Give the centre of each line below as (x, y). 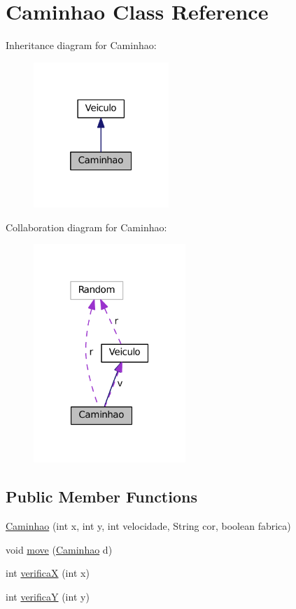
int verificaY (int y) (48, 596)
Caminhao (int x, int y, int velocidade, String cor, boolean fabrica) (148, 525)
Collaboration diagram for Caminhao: (86, 227)
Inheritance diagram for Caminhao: (81, 45)
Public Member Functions (101, 497)
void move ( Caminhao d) (59, 549)
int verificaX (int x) (48, 573)
